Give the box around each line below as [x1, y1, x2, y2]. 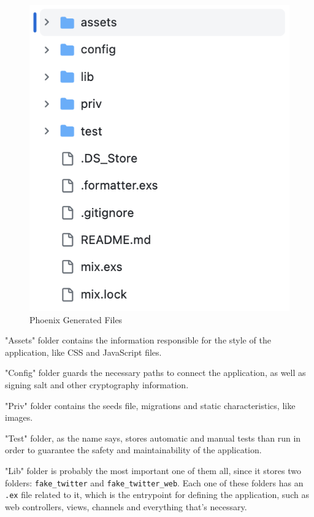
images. [5, 411, 33, 424]
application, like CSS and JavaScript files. [5, 345, 162, 358]
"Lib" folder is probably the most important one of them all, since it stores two [5, 464, 301, 477]
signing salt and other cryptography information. [5, 378, 189, 391]
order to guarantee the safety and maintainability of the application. [5, 443, 262, 456]
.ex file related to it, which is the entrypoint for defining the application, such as [5, 488, 309, 501]
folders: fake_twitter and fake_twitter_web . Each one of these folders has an [5, 476, 304, 489]
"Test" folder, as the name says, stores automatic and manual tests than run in [5, 431, 301, 444]
